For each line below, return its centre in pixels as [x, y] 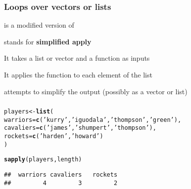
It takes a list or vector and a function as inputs [77, 58]
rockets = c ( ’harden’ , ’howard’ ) [54, 136]
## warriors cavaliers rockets [61, 175]
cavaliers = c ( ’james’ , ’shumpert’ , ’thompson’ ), [80, 128]
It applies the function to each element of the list [78, 75]
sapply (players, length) [43, 160]
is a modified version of [39, 25]
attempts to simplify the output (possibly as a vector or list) [96, 91]
